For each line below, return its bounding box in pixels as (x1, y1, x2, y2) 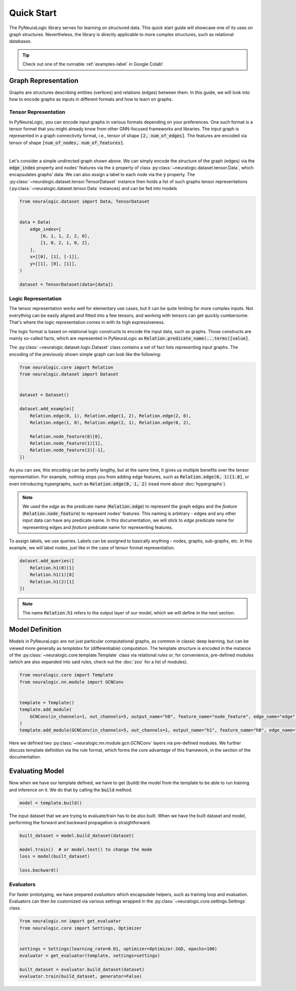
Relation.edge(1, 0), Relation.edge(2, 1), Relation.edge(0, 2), (30, 419, 191, 425)
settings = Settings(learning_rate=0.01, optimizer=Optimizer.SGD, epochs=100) (19, 946, 218, 952)
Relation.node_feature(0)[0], (30, 433, 103, 439)
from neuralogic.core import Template (19, 672, 113, 678)
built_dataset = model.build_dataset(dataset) (19, 833, 134, 839)
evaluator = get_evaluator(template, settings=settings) (19, 953, 160, 958)
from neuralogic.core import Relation (19, 364, 113, 370)
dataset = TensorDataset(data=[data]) (19, 281, 113, 287)
